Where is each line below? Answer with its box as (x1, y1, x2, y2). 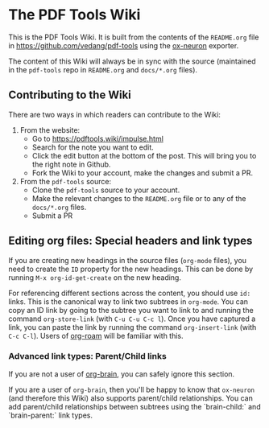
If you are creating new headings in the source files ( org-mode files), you (8, 255, 247, 265)
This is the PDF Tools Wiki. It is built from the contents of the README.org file (8, 32, 259, 42)
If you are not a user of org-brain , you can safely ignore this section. (8, 368, 235, 379)
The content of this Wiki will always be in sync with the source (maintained (8, 56, 256, 66)
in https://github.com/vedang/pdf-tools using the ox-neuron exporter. (8, 40, 239, 50)
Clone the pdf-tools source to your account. (31, 185, 180, 195)
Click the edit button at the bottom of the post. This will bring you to (31, 150, 257, 160)
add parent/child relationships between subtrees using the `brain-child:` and (8, 401, 261, 411)
